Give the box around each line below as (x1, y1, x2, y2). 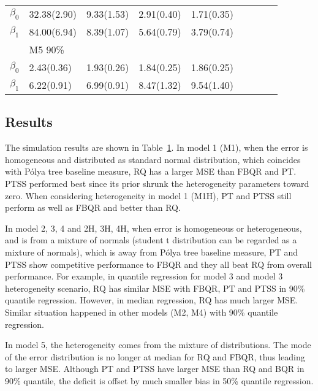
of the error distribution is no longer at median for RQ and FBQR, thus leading (5, 350, 305, 363)
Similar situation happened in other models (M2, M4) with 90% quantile (5, 305, 278, 318)
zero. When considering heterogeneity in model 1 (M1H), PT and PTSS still (5, 189, 292, 202)
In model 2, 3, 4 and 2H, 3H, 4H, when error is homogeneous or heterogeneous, (5, 221, 302, 234)
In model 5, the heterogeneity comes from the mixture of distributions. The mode (5, 338, 311, 351)
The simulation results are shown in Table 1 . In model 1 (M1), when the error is (5, 141, 308, 154)
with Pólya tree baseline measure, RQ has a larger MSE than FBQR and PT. (5, 165, 297, 178)
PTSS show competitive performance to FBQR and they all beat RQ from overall (5, 257, 312, 270)
